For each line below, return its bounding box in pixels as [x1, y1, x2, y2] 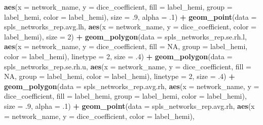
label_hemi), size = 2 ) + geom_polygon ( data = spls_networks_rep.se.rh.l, [4, 31, 247, 41]
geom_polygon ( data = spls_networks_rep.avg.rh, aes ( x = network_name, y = [4, 80, 259, 91]
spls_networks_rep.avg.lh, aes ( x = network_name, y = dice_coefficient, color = [4, 21, 256, 32]
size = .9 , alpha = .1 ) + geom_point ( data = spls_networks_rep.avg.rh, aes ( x [4, 100, 255, 111]
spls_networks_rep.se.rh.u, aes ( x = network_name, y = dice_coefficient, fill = [4, 61, 251, 71]
